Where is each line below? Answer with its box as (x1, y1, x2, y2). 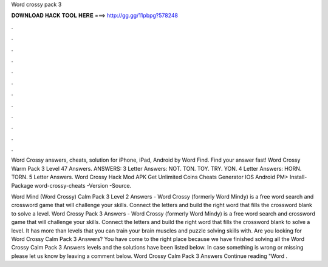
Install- (289, 173, 307, 181)
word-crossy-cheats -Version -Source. (34, 182, 132, 189)
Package (11, 182, 33, 189)
